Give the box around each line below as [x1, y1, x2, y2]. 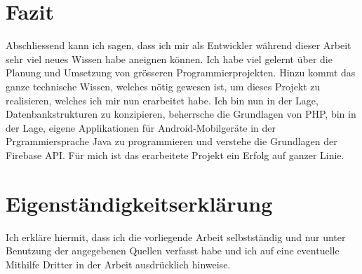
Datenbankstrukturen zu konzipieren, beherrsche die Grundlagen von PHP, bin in [6, 107, 356, 121]
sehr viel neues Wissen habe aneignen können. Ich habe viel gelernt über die [6, 51, 333, 66]
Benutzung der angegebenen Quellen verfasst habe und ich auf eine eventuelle [6, 243, 340, 258]
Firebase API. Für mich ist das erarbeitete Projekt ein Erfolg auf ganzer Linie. [6, 147, 344, 162]
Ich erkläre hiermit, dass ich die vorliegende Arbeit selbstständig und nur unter [6, 229, 346, 244]
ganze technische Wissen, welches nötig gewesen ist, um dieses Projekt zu [6, 78, 321, 93]
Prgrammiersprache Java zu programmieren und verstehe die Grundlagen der [6, 134, 337, 149]
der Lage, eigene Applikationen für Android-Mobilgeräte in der [6, 120, 276, 135]
